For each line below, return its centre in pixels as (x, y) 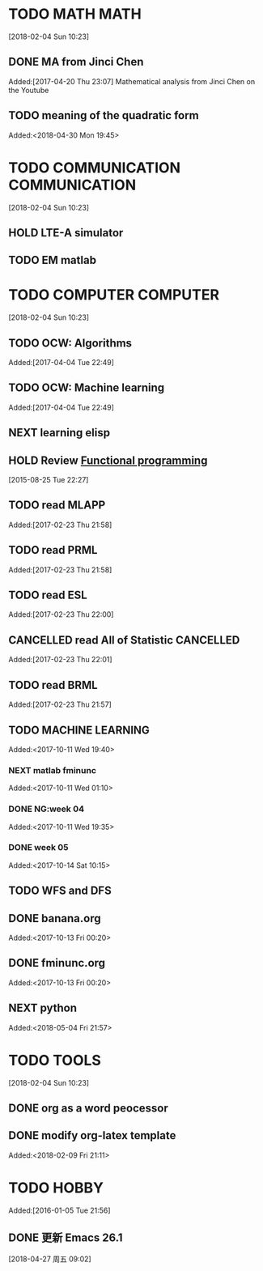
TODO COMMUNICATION (94, 168)
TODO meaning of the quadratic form (104, 115)
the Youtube (29, 90)
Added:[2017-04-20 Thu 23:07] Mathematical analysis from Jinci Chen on (132, 81)
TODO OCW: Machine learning (87, 388)
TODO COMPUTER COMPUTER (114, 295)
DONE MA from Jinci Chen (76, 62)
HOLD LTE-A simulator (66, 233)
